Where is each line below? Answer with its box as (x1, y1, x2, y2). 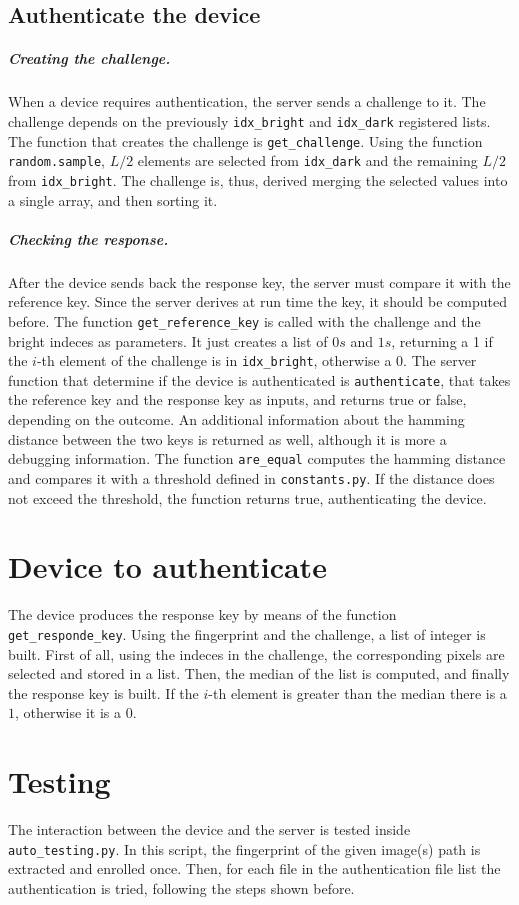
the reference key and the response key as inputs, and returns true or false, (8, 389, 467, 410)
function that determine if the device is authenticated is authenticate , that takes (8, 369, 511, 390)
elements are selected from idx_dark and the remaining (137, 150, 478, 171)
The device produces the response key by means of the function (8, 604, 397, 625)
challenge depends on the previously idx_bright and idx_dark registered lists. (8, 110, 491, 131)
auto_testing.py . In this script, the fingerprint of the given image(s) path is (8, 838, 481, 859)
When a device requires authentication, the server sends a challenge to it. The (8, 91, 486, 112)
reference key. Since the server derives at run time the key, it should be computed (8, 291, 507, 312)
